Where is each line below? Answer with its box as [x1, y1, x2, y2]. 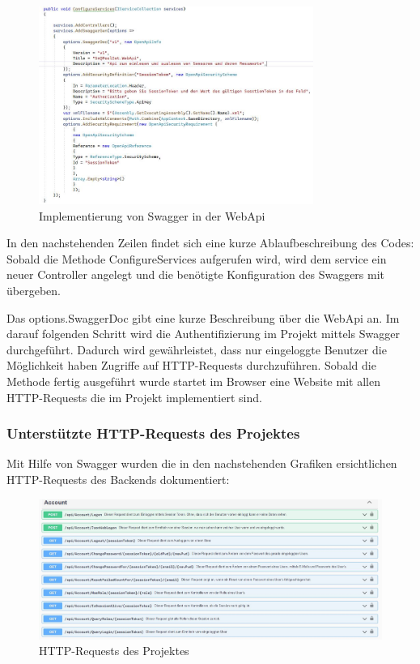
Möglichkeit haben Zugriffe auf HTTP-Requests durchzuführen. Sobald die [6, 357, 376, 374]
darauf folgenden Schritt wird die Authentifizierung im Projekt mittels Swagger [6, 325, 400, 342]
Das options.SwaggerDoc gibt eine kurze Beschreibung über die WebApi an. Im [6, 309, 400, 326]
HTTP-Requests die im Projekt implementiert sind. [6, 388, 262, 405]
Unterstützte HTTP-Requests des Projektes [6, 423, 300, 443]
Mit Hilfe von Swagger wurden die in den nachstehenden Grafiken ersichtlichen [6, 455, 397, 472]
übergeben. [6, 281, 61, 298]
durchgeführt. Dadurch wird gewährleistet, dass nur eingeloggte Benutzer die [6, 341, 387, 358]
